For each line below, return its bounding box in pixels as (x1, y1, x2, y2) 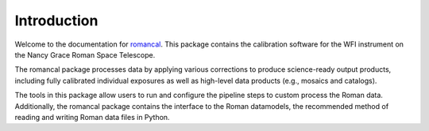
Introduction (14, 12, 99, 29)
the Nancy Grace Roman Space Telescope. (14, 50, 156, 59)
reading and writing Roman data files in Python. (14, 112, 170, 122)
